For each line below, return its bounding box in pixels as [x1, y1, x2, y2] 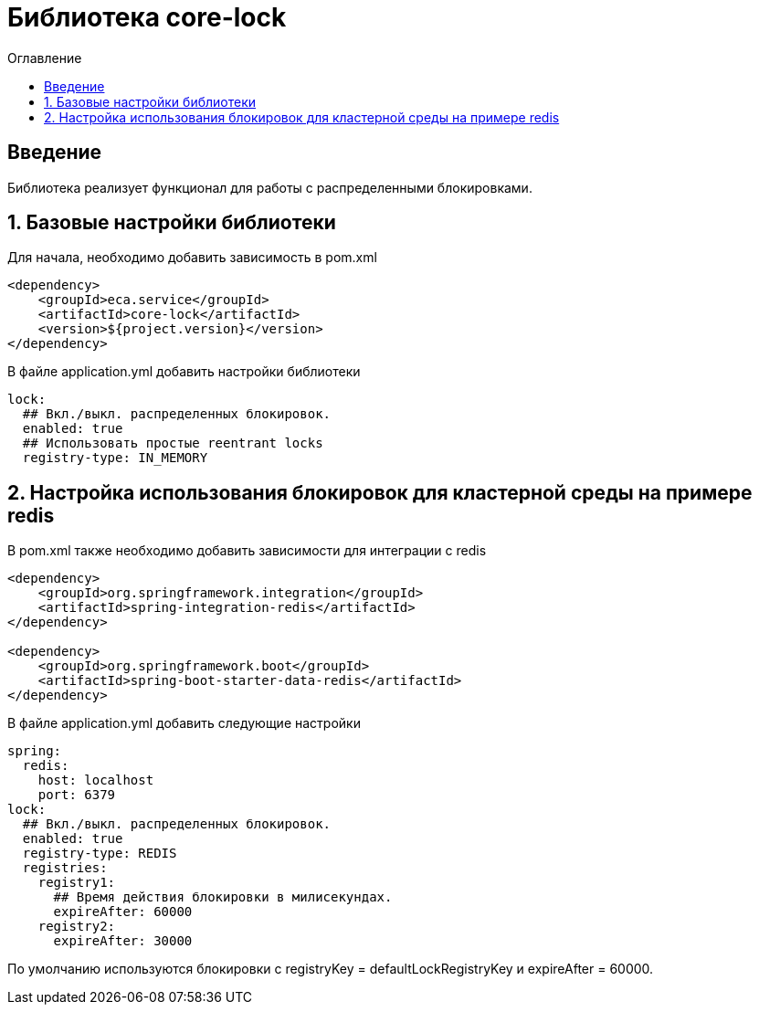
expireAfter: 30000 [53, 933, 193, 949]
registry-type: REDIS [22, 846, 177, 861]
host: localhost [37, 773, 154, 788]
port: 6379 [37, 787, 116, 803]
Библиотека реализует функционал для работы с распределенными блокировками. [7, 179, 532, 195]
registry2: [37, 919, 116, 934]
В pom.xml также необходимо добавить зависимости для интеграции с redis [7, 543, 487, 559]
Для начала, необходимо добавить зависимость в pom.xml [7, 249, 377, 266]
